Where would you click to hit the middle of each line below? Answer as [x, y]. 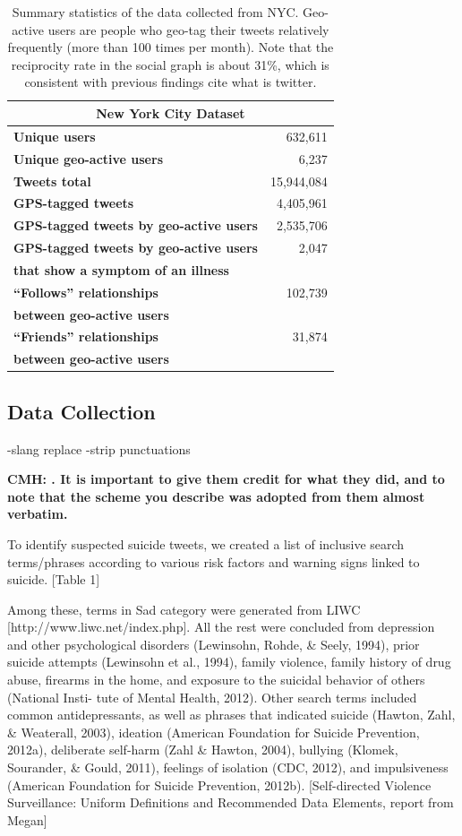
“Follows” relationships [86, 292]
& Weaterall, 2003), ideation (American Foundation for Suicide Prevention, [214, 732]
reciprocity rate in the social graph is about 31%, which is [170, 64]
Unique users [55, 136]
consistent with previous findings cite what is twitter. [171, 82]
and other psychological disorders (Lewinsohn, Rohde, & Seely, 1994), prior [214, 644]
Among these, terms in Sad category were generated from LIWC [184, 609]
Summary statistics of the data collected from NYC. [155, 12]
